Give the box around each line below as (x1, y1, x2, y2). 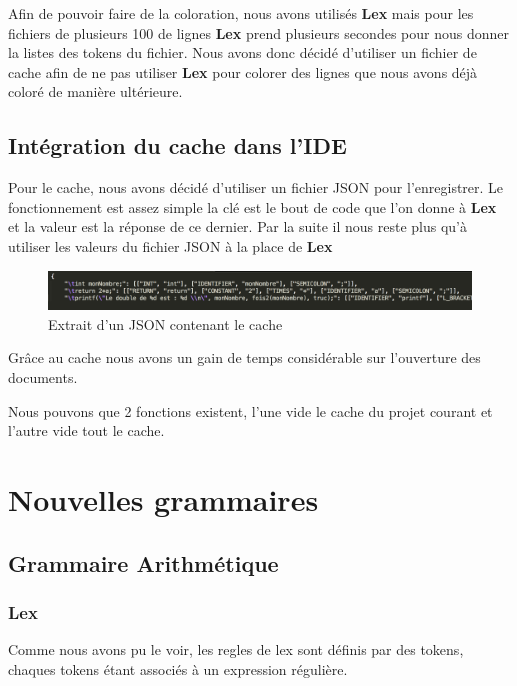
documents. (8, 367, 78, 388)
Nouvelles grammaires (8, 479, 319, 520)
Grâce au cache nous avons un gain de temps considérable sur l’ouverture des (8, 347, 481, 368)
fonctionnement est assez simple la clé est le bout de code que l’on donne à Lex (8, 196, 497, 217)
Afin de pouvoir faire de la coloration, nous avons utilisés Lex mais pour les (8, 3, 474, 23)
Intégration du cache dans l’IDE (8, 130, 347, 161)
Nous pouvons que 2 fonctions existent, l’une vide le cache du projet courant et (8, 400, 493, 421)
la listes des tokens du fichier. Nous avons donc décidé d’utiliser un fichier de (8, 42, 477, 63)
